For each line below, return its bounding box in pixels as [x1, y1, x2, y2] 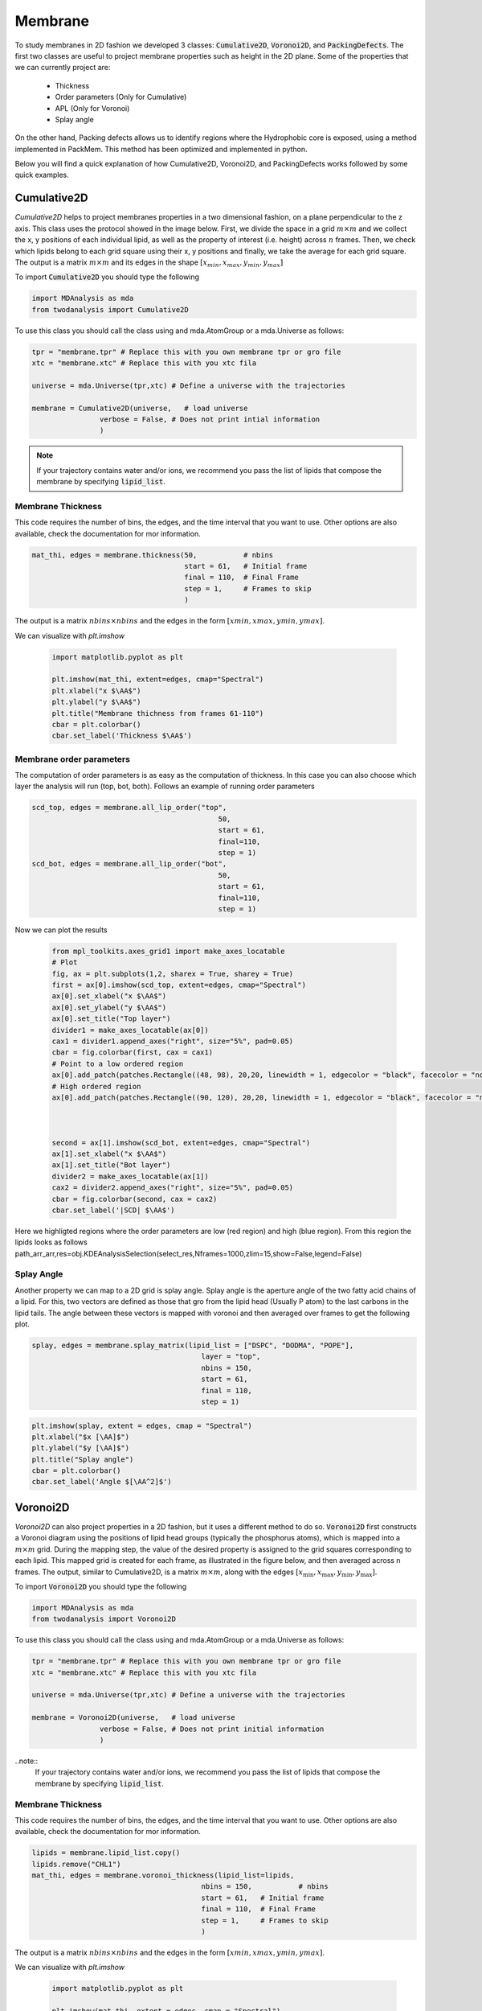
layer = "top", [201, 1352, 261, 1361]
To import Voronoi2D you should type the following [14, 1581, 187, 1591]
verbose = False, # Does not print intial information [99, 415, 321, 424]
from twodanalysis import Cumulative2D [31, 305, 189, 314]
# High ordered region [51, 1082, 141, 1091]
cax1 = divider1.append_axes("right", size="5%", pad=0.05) [51, 1037, 294, 1046]
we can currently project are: [14, 63, 111, 72]
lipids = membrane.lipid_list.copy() [31, 1849, 181, 1857]
